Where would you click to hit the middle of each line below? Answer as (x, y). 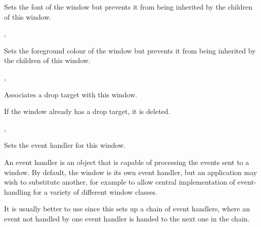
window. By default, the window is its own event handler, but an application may (131, 172)
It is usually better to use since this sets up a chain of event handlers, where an (127, 209)
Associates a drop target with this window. (71, 94)
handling (17, 191)
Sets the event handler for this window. (65, 145)
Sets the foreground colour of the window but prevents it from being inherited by (130, 50)
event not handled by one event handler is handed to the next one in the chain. (127, 218)
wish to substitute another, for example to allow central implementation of (120, 182)
